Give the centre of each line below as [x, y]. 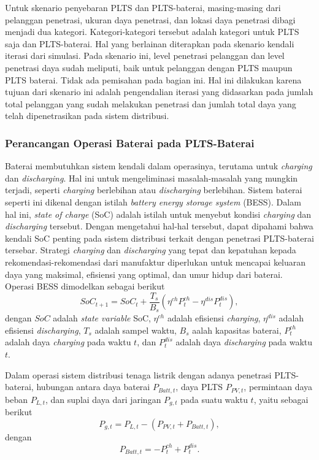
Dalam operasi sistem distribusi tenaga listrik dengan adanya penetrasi [138, 374]
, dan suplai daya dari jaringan [103, 399]
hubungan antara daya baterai [93, 387]
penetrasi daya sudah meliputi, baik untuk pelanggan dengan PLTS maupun [149, 67]
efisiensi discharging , [43, 330]
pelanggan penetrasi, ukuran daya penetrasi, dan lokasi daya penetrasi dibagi [150, 19]
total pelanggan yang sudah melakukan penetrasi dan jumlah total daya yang [151, 103]
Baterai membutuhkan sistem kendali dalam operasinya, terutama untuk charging [159, 166]
